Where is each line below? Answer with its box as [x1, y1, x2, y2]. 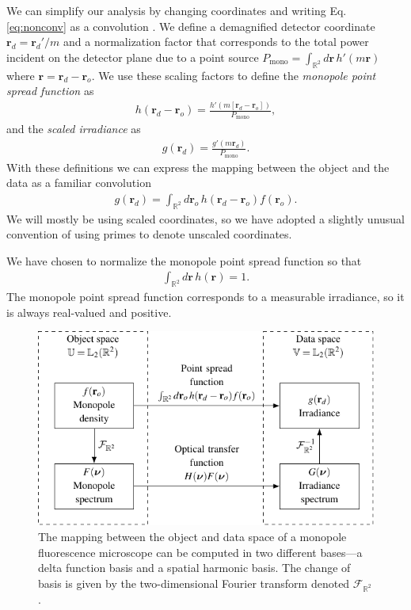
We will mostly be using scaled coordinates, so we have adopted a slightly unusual [6, 210, 405, 227]
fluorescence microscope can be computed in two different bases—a [38, 543, 363, 560]
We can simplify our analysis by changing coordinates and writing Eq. [6, 2, 347, 18]
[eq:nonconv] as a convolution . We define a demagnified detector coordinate [6, 17, 375, 34]
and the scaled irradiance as [6, 120, 141, 137]
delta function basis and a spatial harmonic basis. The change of [38, 559, 351, 576]
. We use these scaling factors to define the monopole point [91, 67, 376, 83]
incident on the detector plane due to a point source [6, 48, 259, 65]
